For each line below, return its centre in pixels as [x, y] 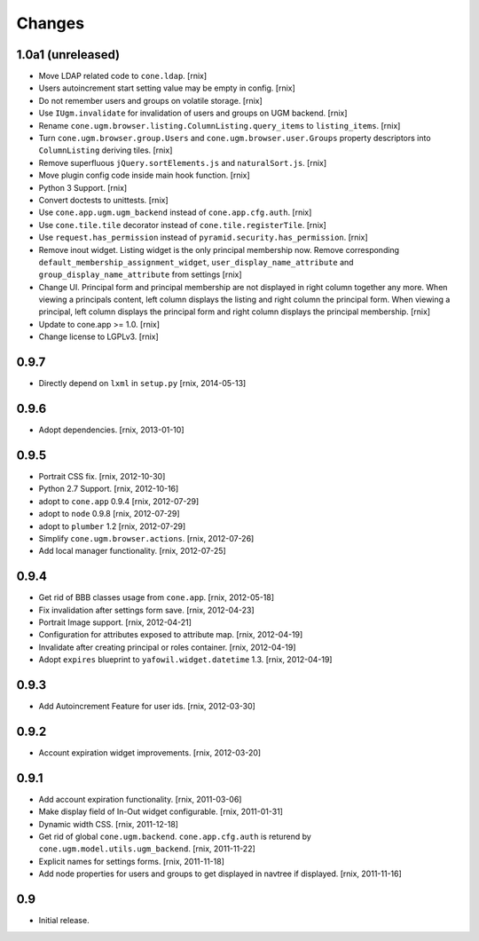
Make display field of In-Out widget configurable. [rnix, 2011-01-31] [161, 811]
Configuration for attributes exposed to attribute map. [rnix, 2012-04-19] [171, 635]
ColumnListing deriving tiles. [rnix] [106, 150]
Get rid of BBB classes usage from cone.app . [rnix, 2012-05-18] [157, 597]
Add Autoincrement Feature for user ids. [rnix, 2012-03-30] [147, 707]
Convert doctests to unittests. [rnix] [103, 200]
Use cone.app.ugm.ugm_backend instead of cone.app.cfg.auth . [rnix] [175, 212]
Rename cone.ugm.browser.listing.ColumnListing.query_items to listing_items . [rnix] [220, 125]
